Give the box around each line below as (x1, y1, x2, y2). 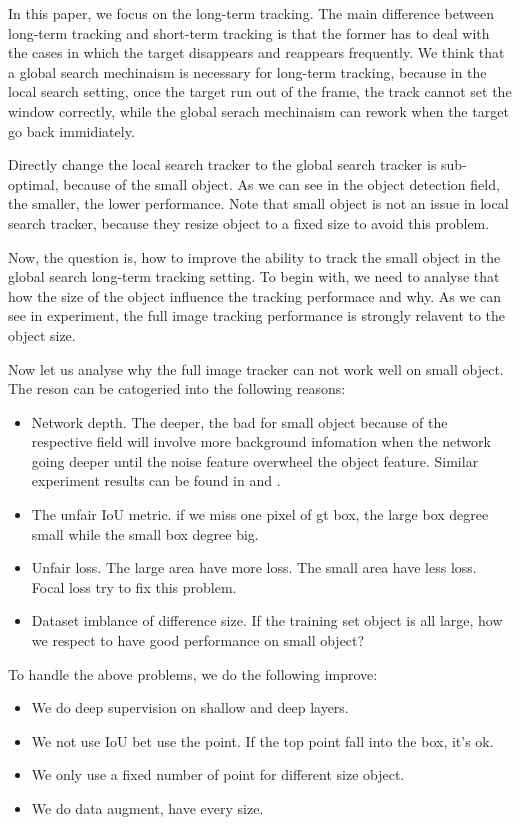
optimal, (8, 173, 59, 194)
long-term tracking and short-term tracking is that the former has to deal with (8, 22, 490, 43)
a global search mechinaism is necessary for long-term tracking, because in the (8, 61, 487, 82)
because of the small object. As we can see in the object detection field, (63, 173, 500, 194)
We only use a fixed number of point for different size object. (31, 764, 405, 785)
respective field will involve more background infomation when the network (31, 431, 491, 452)
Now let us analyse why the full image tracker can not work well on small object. (8, 358, 504, 379)
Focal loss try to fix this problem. (31, 576, 237, 597)
